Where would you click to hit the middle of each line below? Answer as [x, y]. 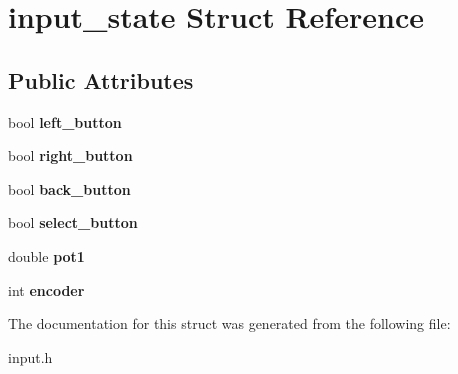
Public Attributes [101, 79]
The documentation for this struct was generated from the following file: [229, 323]
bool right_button [70, 155]
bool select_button [73, 222]
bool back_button [69, 188]
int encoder [46, 289]
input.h [30, 356]
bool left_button [65, 121]
